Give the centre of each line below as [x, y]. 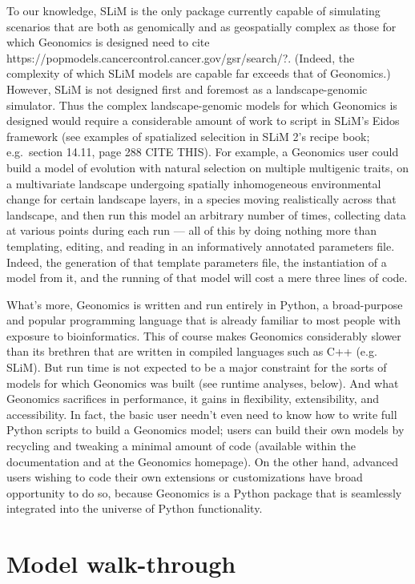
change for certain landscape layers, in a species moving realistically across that [201, 199]
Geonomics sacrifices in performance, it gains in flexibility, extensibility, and [193, 399]
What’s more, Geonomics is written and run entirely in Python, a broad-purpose [205, 304]
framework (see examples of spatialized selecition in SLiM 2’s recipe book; [188, 136]
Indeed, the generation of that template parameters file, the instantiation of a [197, 262]
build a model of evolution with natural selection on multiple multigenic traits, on [207, 167]
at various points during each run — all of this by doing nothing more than [192, 230]
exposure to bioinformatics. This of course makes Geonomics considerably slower [204, 335]
